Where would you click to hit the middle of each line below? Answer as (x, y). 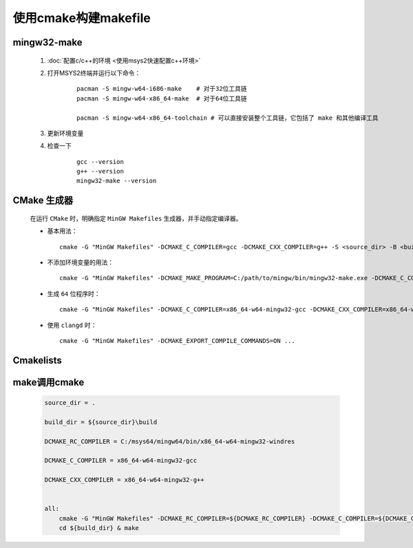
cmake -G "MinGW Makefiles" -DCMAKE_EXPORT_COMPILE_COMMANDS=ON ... (177, 341)
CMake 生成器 (43, 201)
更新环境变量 (65, 133)
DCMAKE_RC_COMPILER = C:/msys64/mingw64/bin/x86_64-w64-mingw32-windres (170, 441)
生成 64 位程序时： (74, 293)
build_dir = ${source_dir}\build (101, 422)
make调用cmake (49, 382)
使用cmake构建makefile (82, 18)
